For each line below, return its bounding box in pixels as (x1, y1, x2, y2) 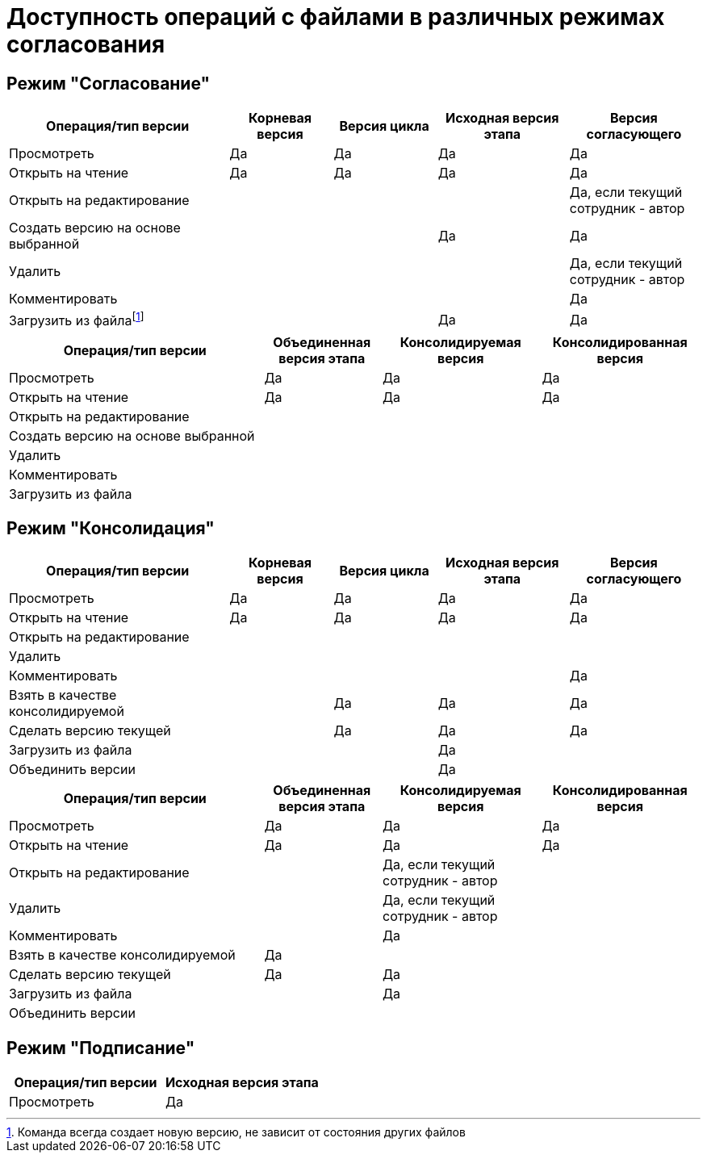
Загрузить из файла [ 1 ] (9, 310, 144, 329)
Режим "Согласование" (6, 73, 211, 94)
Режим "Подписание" (6, 1037, 195, 1058)
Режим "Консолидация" (6, 517, 215, 538)
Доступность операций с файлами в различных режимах (6, 3, 665, 31)
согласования (6, 31, 165, 58)
